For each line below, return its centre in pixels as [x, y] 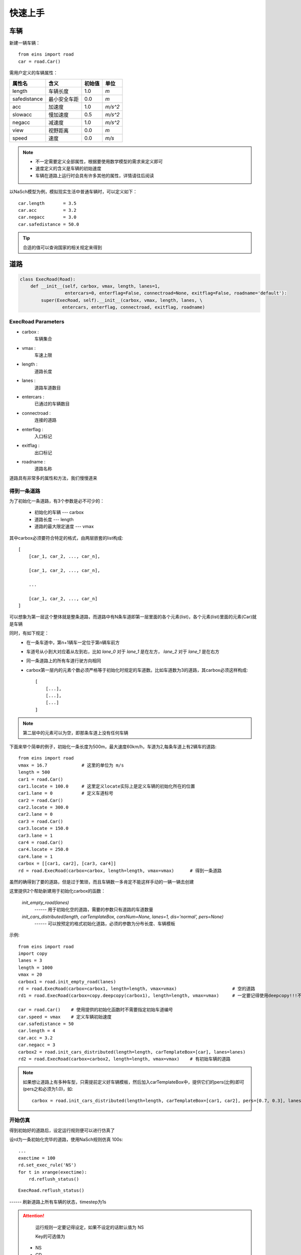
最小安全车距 [63, 99]
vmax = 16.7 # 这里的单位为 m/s [71, 765]
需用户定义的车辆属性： [33, 73]
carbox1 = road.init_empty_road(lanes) [67, 982]
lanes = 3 [30, 961]
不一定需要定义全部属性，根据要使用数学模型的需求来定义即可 [99, 162]
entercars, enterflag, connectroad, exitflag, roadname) [133, 307]
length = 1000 [35, 967]
